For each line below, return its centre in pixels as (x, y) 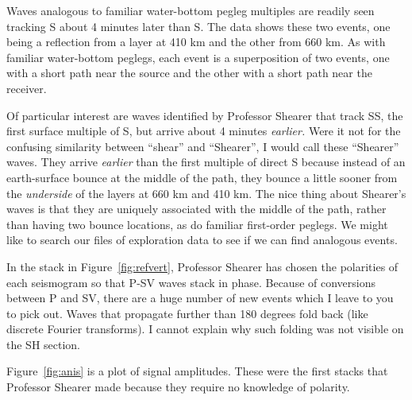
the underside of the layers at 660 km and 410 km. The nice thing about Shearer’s (206, 193)
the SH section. (44, 344)
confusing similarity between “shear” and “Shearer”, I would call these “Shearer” (203, 146)
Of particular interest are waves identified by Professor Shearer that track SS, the (205, 115)
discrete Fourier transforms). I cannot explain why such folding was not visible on (205, 329)
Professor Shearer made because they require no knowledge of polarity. (178, 387)
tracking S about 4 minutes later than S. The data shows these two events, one (198, 26)
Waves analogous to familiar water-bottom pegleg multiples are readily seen (191, 10)
